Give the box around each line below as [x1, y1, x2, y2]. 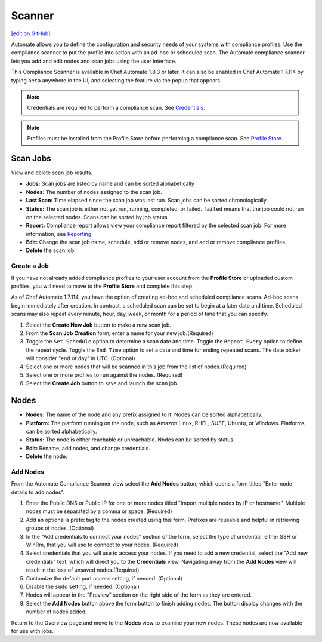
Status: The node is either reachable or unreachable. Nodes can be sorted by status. [26, 436, 235, 443]
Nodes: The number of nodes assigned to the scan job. [26, 188, 162, 195]
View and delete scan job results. [11, 169, 93, 176]
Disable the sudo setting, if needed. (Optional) [26, 583, 140, 590]
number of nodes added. [26, 608, 87, 615]
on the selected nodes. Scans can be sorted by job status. [26, 213, 169, 220]
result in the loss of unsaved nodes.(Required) [26, 566, 140, 573]
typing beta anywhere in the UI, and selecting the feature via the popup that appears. [11, 76, 222, 84]
